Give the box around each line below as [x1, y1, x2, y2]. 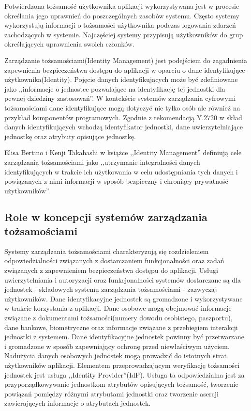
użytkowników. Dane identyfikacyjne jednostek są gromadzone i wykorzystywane [4, 293, 243, 303]
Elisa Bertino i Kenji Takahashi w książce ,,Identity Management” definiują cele [4, 147, 242, 158]
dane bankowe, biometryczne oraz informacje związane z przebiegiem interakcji [4, 322, 238, 332]
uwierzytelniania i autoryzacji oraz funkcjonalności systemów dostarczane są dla [4, 274, 241, 285]
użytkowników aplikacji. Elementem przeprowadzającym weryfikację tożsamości [4, 360, 240, 370]
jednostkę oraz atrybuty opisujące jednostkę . [4, 131, 136, 141]
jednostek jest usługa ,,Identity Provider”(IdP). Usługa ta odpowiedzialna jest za [4, 369, 245, 379]
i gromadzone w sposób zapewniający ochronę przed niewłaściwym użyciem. [4, 341, 230, 351]
